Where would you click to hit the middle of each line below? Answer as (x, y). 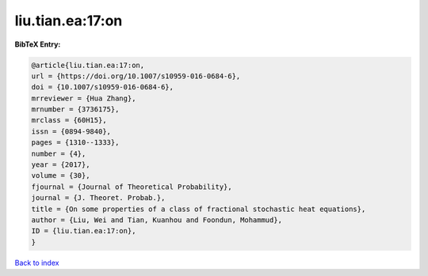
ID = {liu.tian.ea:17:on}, (84, 231)
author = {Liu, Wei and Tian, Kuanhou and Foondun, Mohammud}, (157, 220)
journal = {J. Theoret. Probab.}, (98, 198)
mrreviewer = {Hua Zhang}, (84, 98)
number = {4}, (59, 153)
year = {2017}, (61, 165)
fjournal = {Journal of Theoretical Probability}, (132, 187)
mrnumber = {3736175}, (75, 110)
